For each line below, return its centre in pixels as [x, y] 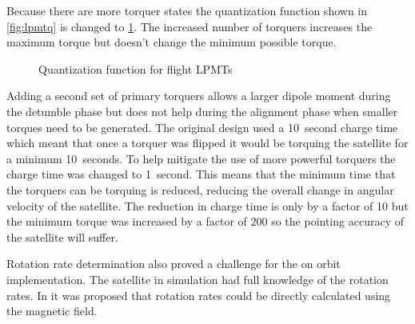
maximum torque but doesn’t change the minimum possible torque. [172, 42]
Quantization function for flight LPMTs [136, 68]
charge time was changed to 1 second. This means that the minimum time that [201, 174]
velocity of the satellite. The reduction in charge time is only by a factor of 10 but [207, 205]
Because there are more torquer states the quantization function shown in [187, 10]
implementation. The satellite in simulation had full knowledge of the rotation [198, 279]
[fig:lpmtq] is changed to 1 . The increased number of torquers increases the [190, 26]
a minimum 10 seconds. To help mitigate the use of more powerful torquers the [201, 158]
